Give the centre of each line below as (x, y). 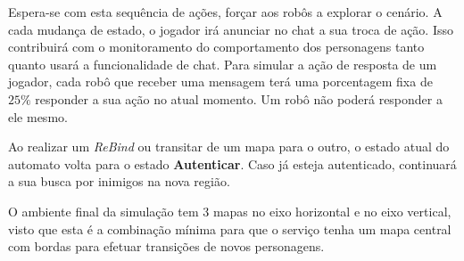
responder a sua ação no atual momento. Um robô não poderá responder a (239, 98)
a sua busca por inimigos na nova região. (119, 181)
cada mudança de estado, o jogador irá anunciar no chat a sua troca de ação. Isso (231, 29)
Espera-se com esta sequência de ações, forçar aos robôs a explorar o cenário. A (225, 12)
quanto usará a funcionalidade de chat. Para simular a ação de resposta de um (223, 64)
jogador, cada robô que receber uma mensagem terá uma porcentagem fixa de (220, 82)
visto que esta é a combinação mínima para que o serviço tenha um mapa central (230, 228)
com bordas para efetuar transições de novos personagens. (166, 246)
